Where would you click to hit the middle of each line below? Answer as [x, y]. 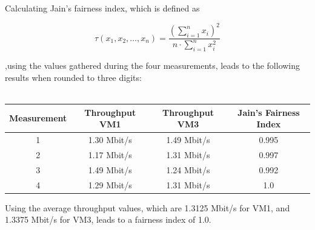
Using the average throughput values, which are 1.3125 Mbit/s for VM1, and [148, 207]
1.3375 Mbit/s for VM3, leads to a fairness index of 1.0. [108, 219]
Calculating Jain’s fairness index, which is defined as [102, 8]
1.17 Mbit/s [110, 154]
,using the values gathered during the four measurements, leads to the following [153, 65]
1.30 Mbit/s [110, 139]
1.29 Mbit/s [110, 184]
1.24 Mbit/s [188, 169]
